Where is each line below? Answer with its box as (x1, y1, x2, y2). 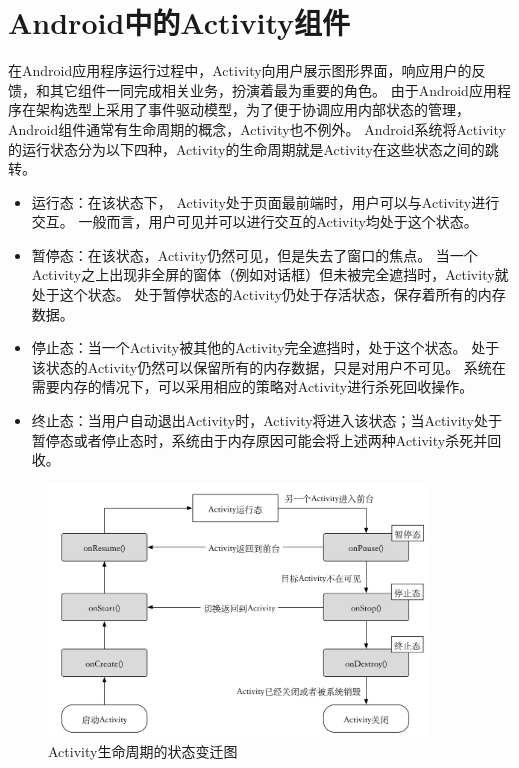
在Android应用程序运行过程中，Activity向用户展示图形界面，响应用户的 (8, 60, 472, 81)
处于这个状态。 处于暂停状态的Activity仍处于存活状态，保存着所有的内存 (31, 284, 506, 305)
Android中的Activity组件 (8, 2, 351, 43)
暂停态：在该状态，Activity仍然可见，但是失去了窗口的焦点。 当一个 (31, 244, 478, 265)
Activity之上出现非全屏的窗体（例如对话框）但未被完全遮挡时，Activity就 (31, 264, 509, 285)
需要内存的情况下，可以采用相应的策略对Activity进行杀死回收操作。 (31, 376, 474, 397)
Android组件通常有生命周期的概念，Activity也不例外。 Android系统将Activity (8, 118, 506, 139)
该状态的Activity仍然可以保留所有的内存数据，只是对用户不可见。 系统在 (31, 356, 506, 377)
